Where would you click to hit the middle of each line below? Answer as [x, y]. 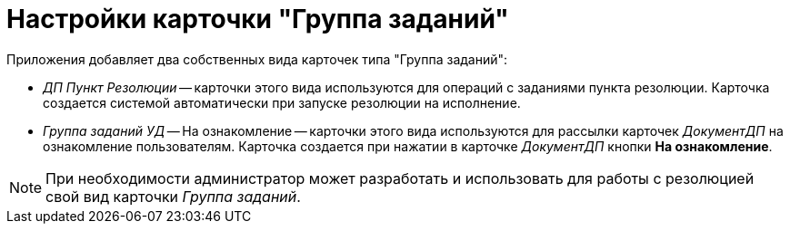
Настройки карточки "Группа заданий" [258, 19]
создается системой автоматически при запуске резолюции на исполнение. [282, 102]
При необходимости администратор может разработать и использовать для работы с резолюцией [400, 178]
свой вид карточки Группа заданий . [173, 196]
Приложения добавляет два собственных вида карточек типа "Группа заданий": [257, 59]
